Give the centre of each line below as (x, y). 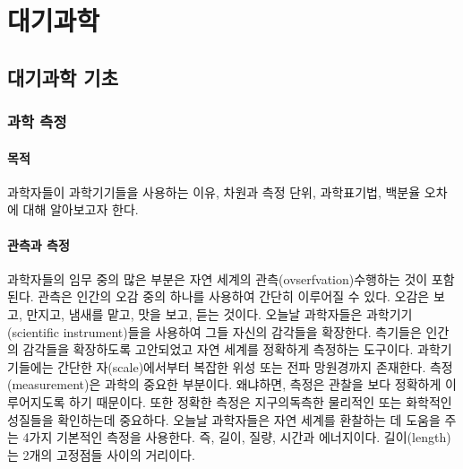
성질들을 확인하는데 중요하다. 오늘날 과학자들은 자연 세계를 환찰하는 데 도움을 (224, 419)
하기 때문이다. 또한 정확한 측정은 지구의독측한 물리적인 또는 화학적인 (261, 401)
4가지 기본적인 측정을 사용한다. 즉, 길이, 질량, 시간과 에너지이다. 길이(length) (237, 437)
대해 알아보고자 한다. (81, 209)
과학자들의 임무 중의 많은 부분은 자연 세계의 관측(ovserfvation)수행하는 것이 (218, 278)
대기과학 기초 (63, 77)
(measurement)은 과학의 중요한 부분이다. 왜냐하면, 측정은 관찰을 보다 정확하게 (224, 384)
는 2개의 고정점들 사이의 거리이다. (101, 454)
